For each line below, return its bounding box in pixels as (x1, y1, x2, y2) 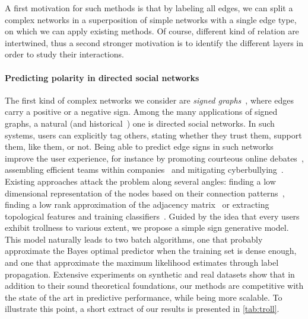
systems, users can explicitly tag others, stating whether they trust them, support (5, 128, 302, 141)
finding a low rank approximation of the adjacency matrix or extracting (5, 198, 269, 211)
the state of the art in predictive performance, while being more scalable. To (5, 291, 282, 303)
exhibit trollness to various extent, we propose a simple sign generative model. (5, 221, 289, 234)
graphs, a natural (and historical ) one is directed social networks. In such (5, 117, 275, 129)
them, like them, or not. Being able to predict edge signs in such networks (5, 140, 274, 153)
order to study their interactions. (5, 48, 124, 60)
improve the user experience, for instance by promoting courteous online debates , (5, 152, 304, 164)
